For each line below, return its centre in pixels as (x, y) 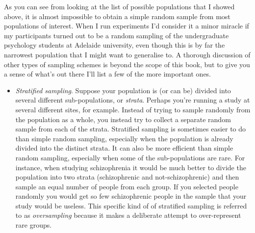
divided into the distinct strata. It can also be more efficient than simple (124, 148)
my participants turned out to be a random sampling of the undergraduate (116, 35)
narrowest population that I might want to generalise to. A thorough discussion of (127, 54)
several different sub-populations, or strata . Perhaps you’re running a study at (133, 100)
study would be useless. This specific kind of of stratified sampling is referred (131, 205)
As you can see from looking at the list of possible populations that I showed (119, 6)
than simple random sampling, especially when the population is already (124, 138)
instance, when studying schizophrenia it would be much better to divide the (131, 167)
